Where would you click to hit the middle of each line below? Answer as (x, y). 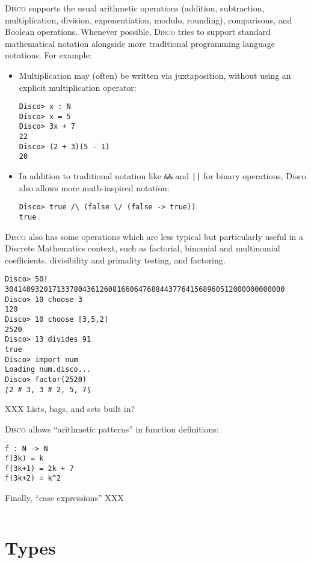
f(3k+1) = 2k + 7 (39, 468)
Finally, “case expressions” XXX (64, 498)
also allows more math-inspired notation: (94, 187)
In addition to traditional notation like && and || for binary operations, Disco (162, 176)
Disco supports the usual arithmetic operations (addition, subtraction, (135, 8)
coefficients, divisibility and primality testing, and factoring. (115, 260)
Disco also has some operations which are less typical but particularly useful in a (154, 236)
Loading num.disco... (48, 370)
